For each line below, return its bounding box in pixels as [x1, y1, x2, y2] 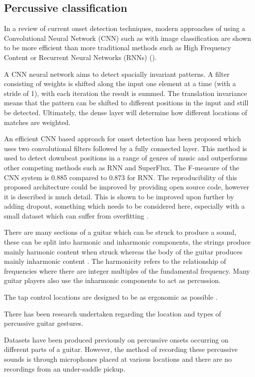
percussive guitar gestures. [4, 318, 84, 328]
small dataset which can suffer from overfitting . [4, 210, 149, 220]
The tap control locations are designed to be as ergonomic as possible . [4, 292, 218, 302]
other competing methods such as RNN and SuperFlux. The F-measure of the [4, 162, 239, 172]
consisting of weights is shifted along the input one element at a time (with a [4, 78, 236, 89]
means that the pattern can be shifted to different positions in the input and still [4, 97, 249, 108]
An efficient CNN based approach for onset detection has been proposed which [4, 133, 241, 144]
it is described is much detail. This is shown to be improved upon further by [4, 191, 234, 201]
